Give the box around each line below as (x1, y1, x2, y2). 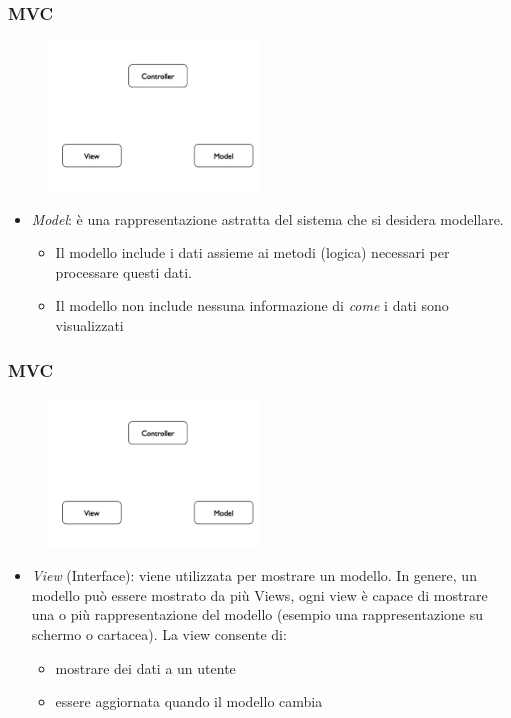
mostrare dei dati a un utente (55, 657, 236, 678)
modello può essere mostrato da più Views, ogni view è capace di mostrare (31, 584, 488, 605)
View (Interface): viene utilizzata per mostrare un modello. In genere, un (31, 565, 477, 586)
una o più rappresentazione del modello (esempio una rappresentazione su (31, 604, 483, 625)
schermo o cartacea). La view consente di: (31, 624, 287, 645)
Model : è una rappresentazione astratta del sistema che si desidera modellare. (31, 208, 504, 229)
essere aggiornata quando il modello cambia (55, 691, 323, 712)
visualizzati (55, 315, 124, 336)
